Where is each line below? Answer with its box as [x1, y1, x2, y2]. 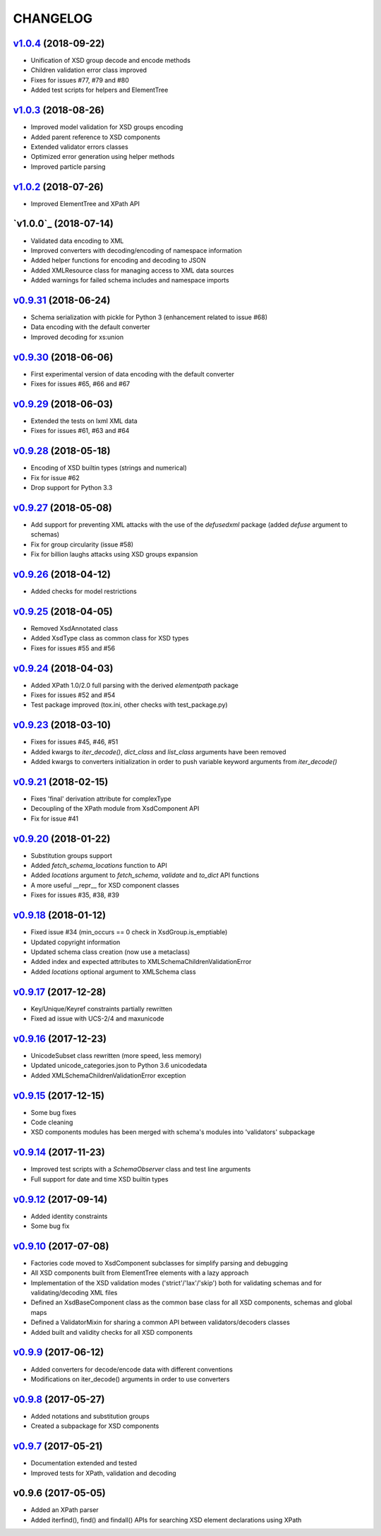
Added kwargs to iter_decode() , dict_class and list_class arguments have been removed [30, 747, 286, 756]
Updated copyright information [30, 938, 121, 946]
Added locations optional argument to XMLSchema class [30, 968, 197, 976]
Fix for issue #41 [30, 814, 79, 823]
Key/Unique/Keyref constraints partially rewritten [30, 1004, 173, 1013]
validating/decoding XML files [30, 1289, 118, 1297]
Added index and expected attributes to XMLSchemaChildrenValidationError [30, 958, 252, 966]
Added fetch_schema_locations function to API [30, 862, 167, 870]
